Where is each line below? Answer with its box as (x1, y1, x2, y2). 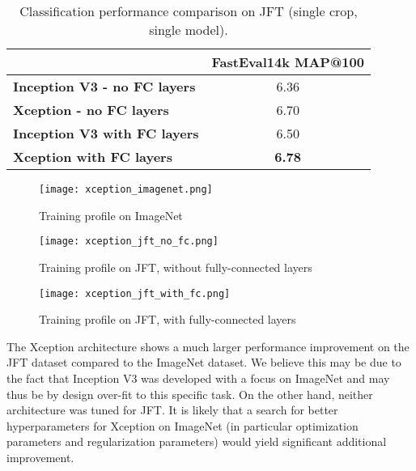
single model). (149, 20, 228, 39)
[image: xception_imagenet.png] (39, 184, 213, 195)
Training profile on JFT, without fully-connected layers (39, 258, 312, 275)
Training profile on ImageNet (39, 206, 183, 223)
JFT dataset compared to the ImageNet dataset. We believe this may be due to (6, 354, 401, 371)
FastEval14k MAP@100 (211, 53, 364, 71)
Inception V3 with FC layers (13, 124, 199, 142)
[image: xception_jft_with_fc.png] (39, 287, 231, 299)
